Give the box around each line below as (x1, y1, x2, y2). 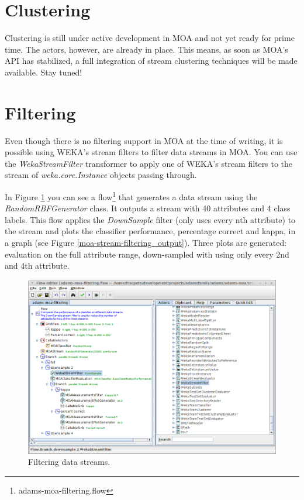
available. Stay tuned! (5, 66, 82, 78)
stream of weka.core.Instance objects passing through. (5, 169, 197, 181)
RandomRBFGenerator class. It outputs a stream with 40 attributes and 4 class (5, 202, 291, 214)
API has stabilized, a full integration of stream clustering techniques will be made (5, 54, 298, 67)
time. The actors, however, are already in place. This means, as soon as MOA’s (5, 43, 288, 55)
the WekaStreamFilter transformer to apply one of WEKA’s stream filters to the (5, 157, 292, 169)
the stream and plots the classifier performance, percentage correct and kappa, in (5, 225, 296, 237)
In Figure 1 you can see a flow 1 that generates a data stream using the (5, 189, 258, 203)
